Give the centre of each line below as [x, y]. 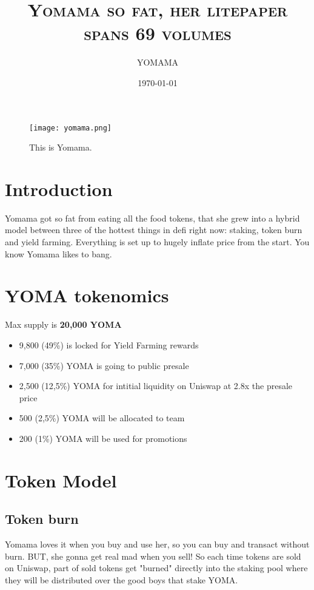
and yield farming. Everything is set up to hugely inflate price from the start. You [157, 242]
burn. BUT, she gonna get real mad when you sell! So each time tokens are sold [153, 556]
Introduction [59, 188]
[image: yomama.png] [71, 128]
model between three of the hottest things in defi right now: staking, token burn [154, 230]
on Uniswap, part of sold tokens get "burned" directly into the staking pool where [156, 568]
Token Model [61, 480]
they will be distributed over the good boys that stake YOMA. [122, 579]
